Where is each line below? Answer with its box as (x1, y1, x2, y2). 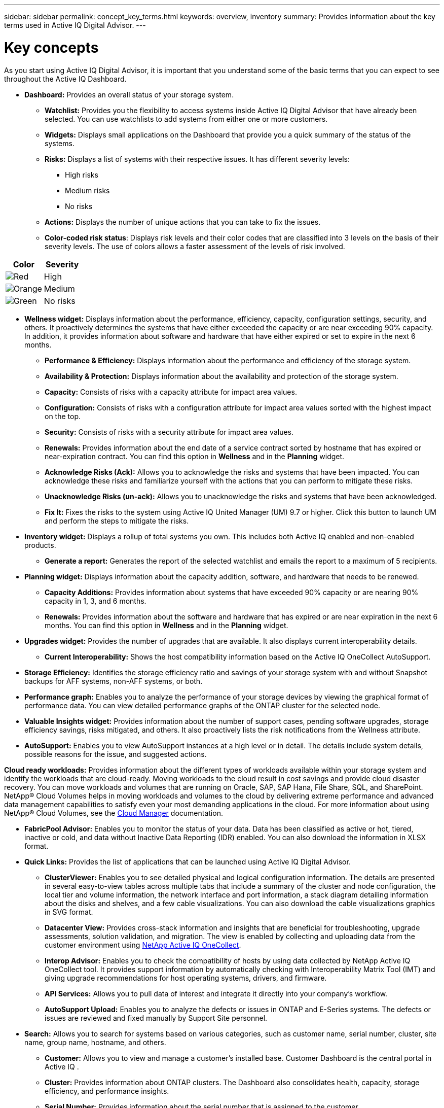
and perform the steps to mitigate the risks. (45, 516, 189, 525)
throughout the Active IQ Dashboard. (4, 74, 127, 83)
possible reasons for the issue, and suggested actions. (24, 749, 207, 758)
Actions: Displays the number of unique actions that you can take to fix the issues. (45, 217, 321, 226)
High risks (65, 170, 98, 179)
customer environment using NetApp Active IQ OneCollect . (45, 940, 241, 949)
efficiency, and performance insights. (45, 1086, 169, 1095)
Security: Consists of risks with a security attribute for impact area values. (45, 427, 294, 436)
